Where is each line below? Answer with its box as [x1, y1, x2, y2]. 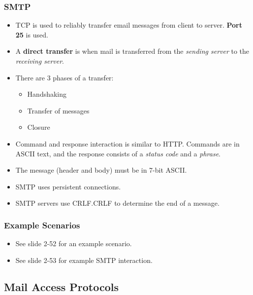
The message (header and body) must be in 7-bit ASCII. [15, 165, 187, 175]
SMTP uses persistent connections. [15, 181, 121, 191]
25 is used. [15, 29, 48, 39]
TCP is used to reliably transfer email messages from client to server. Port [15, 20, 242, 30]
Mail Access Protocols [4, 279, 119, 294]
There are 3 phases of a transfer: [15, 72, 114, 82]
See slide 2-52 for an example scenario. [15, 238, 132, 249]
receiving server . [15, 56, 64, 66]
